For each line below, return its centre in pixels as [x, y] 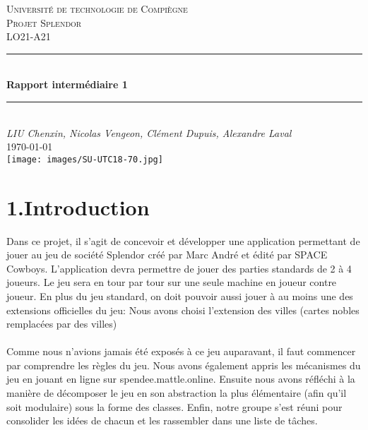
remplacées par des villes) [62, 324]
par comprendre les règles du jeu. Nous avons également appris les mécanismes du [184, 365]
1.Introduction [78, 207]
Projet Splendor [44, 22]
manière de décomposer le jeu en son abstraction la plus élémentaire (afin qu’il [177, 393]
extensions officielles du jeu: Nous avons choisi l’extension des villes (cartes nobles [183, 310]
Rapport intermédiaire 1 [67, 84]
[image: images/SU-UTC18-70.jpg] [85, 159]
